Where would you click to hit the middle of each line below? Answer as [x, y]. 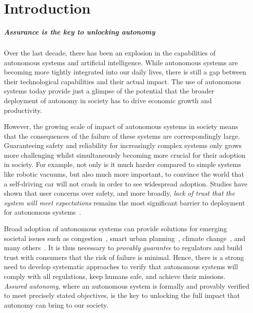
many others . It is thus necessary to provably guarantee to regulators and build [123, 248]
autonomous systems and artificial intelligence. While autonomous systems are [121, 62]
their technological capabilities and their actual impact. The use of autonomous [123, 81]
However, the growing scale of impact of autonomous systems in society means [121, 126]
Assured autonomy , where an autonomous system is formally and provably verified [127, 285]
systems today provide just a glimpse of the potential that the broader [109, 91]
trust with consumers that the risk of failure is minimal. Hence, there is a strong [124, 257]
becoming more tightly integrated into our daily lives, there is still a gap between [125, 72]
